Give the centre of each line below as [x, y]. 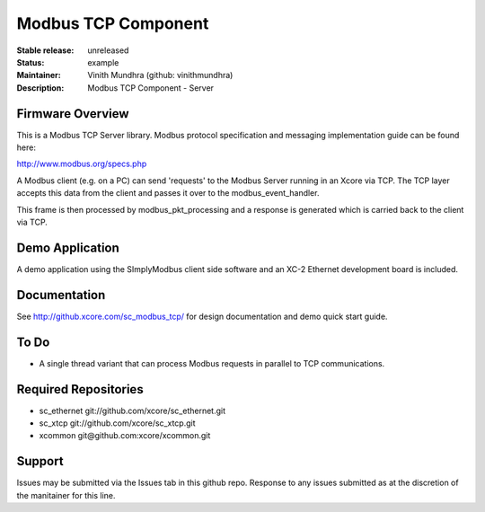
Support [40, 461]
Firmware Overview [73, 114]
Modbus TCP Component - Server [151, 88]
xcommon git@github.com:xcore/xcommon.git [125, 436]
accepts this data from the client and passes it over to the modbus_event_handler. [168, 193]
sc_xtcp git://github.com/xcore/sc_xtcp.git [117, 423]
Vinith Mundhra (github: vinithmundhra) [160, 75]
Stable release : [45, 50]
